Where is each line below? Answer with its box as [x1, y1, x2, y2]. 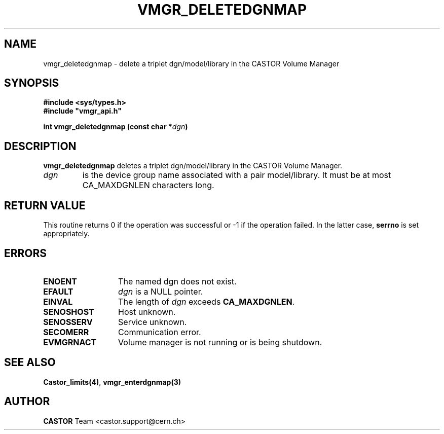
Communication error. [118, 327, 201, 337]
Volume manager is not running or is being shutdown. [118, 337, 322, 347]
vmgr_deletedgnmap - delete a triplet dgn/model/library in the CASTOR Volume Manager [43, 59, 340, 68]
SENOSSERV [43, 316, 93, 327]
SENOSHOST [43, 306, 94, 317]
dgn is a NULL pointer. [118, 286, 203, 297]
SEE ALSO [4, 356, 56, 369]
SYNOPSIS [4, 77, 59, 90]
